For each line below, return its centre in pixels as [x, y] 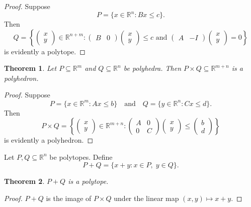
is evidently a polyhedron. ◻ [49, 140]
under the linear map [146, 198]
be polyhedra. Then [152, 68]
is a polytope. [88, 181]
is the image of [69, 198]
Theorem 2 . [24, 181]
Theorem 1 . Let [30, 68]
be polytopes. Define [81, 157]
